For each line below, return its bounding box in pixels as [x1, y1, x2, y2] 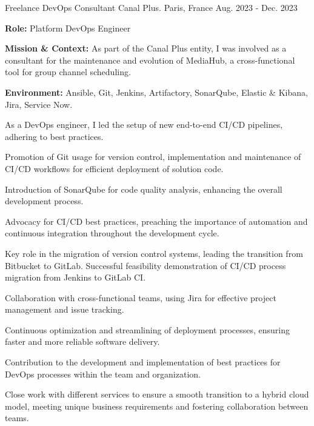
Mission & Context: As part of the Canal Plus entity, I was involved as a [5, 42, 287, 55]
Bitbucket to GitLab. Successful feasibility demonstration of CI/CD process [5, 259, 286, 271]
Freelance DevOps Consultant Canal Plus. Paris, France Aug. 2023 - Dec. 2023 [5, 1, 298, 13]
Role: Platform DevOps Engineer [5, 21, 131, 34]
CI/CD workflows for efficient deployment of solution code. [5, 162, 224, 175]
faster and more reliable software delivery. [5, 335, 160, 348]
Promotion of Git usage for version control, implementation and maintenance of [5, 150, 301, 163]
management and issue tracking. [5, 303, 124, 316]
